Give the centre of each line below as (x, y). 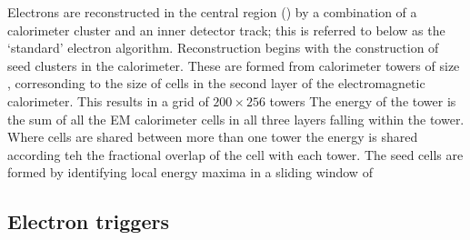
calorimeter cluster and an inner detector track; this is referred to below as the (226, 30)
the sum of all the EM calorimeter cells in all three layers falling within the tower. (236, 119)
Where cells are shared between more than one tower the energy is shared (213, 137)
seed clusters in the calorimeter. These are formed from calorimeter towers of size (234, 65)
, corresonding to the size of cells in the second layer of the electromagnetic (216, 83)
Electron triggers (88, 221)
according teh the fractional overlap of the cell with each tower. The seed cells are (235, 154)
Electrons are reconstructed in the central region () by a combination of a (212, 12)
